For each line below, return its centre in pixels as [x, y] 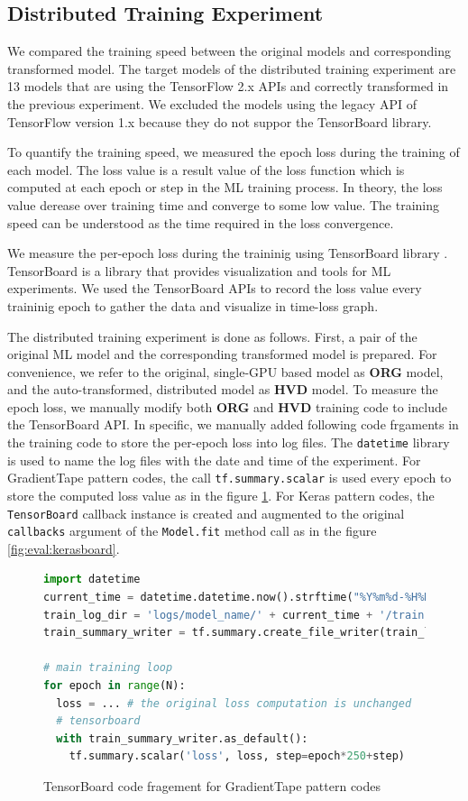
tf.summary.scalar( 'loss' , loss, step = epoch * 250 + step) [237, 756]
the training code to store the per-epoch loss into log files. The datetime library [229, 442]
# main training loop [108, 668]
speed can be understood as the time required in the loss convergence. [201, 222]
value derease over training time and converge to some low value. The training [224, 204]
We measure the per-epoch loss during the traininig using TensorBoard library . [228, 253]
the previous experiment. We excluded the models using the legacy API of [212, 103]
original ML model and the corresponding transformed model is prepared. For [222, 354]
